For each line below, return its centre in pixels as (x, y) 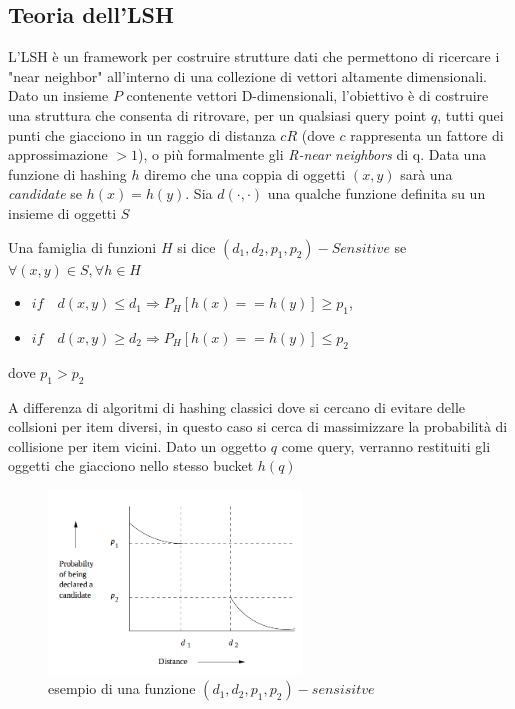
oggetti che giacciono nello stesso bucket (131, 465)
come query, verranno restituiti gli (386, 445)
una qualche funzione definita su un (376, 193)
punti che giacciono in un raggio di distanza (142, 134)
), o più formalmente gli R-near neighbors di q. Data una (312, 154)
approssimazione (58, 154)
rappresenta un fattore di (427, 134)
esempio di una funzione (122, 688)
